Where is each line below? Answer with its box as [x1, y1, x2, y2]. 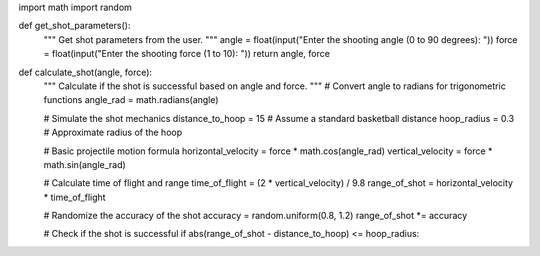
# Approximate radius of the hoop [43, 126, 183, 139]
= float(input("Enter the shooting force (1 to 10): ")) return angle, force [43, 48, 330, 60]
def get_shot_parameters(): [18, 20, 131, 32]
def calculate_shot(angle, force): [18, 66, 153, 78]
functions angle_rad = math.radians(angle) [43, 94, 219, 106]
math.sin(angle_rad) [43, 158, 127, 170]
